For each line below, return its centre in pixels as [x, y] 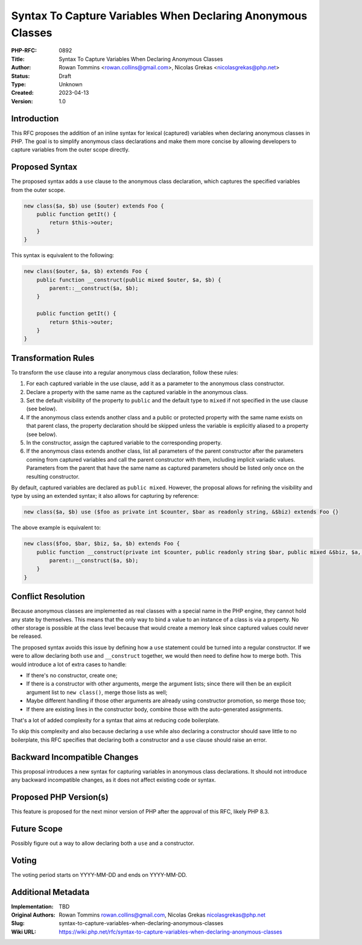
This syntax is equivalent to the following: [63, 255]
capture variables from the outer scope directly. [70, 150]
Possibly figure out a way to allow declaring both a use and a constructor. [103, 843]
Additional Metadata [50, 892]
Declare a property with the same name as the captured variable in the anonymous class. [137, 392]
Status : [21, 76]
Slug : [18, 923]
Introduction [35, 119]
